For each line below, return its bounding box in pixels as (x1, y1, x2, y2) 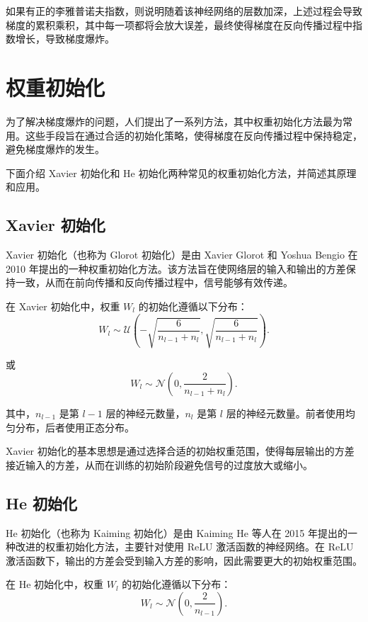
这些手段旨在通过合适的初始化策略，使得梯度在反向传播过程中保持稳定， (25, 128, 362, 142)
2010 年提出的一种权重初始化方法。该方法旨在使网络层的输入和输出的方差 (6, 261, 346, 276)
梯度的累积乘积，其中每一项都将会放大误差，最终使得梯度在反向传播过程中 (6, 17, 352, 32)
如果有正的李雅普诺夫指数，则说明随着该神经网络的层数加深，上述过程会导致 (6, 4, 362, 18)
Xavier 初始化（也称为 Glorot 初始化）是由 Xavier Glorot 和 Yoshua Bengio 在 (6, 247, 358, 262)
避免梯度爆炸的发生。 (6, 142, 105, 157)
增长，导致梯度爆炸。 (15, 31, 115, 46)
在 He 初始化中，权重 (6, 577, 104, 592)
